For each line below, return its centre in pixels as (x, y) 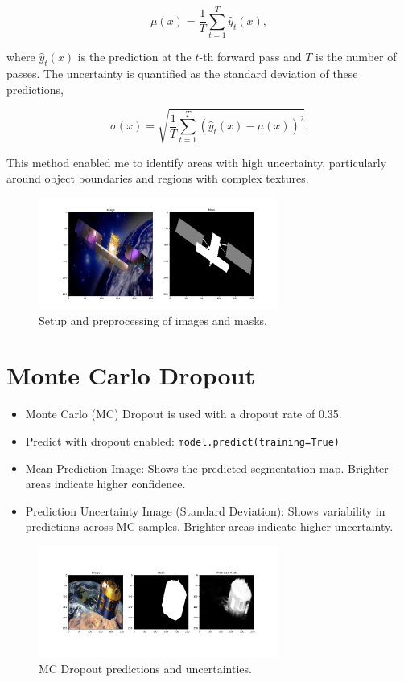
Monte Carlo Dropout (131, 375)
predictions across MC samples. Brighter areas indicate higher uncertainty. (209, 526)
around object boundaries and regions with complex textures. (158, 178)
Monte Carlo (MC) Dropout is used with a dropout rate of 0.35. (183, 414)
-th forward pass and (250, 57)
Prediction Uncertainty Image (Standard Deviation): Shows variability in (205, 510)
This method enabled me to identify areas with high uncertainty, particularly (197, 162)
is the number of (356, 57)
